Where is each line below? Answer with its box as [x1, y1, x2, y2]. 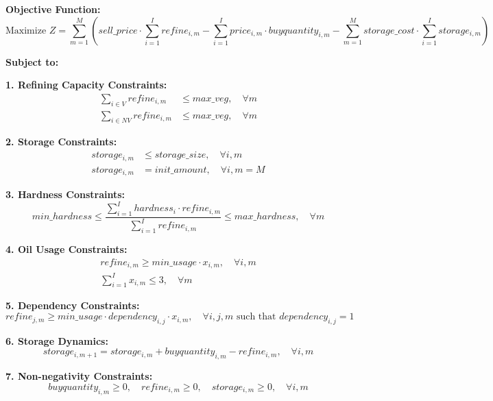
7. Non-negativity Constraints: [5, 369, 153, 383]
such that [236, 312, 276, 322]
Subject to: [5, 54, 59, 69]
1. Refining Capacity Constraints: [5, 77, 167, 92]
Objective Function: [5, 2, 101, 16]
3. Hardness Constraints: [5, 187, 125, 201]
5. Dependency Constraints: [5, 298, 140, 313]
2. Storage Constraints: [5, 134, 117, 149]
